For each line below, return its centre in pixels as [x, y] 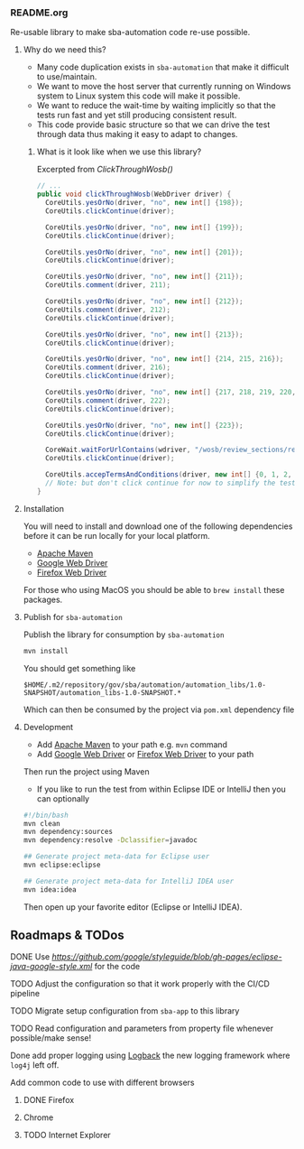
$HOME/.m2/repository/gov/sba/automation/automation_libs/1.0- [145, 685]
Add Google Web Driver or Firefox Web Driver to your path [145, 754]
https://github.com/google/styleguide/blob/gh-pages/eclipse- [167, 957]
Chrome [38, 1117]
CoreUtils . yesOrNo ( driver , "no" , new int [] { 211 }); [144, 277]
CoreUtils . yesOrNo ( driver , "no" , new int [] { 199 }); [144, 227]
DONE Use [30, 957]
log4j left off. [35, 1065]
